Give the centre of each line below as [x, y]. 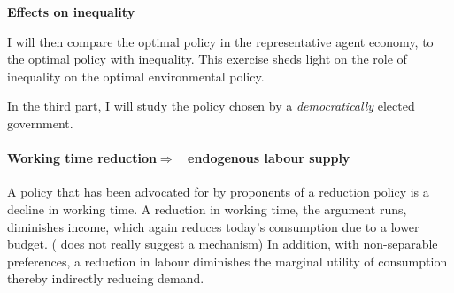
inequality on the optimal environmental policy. [136, 76]
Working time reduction [82, 158]
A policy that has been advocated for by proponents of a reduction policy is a [218, 192]
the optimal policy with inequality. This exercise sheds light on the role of [207, 59]
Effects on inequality [71, 12]
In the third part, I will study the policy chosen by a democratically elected [211, 106]
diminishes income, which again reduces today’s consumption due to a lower [213, 226]
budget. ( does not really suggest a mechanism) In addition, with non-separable [223, 244]
